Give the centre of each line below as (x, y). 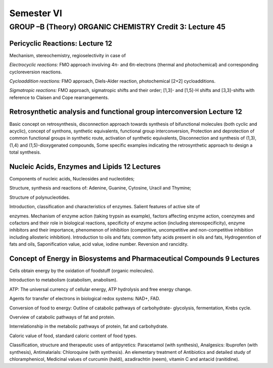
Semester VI (36, 13)
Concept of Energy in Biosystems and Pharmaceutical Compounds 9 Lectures (134, 259)
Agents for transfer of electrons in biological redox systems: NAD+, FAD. (85, 299)
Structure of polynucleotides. (40, 197)
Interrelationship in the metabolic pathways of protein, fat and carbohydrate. (89, 327)
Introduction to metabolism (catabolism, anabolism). (63, 280)
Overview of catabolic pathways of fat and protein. (62, 317)
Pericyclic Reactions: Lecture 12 (61, 43)
